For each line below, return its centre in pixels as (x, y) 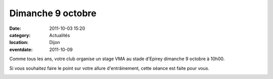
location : (19, 43)
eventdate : (21, 49)
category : (20, 35)
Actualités (60, 35)
